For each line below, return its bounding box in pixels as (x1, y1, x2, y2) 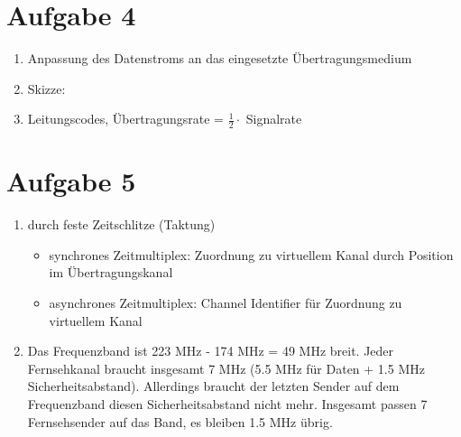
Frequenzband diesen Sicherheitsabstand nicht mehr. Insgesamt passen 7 (27, 395, 428, 414)
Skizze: (27, 79, 66, 98)
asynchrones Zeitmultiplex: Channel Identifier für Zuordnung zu (49, 293, 402, 312)
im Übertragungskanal (49, 263, 173, 282)
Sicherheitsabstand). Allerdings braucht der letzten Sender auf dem (27, 377, 400, 395)
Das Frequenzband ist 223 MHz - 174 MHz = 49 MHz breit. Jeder (27, 341, 394, 360)
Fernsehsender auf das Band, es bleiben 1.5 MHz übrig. (27, 412, 333, 431)
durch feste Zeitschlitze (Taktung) (27, 215, 216, 234)
